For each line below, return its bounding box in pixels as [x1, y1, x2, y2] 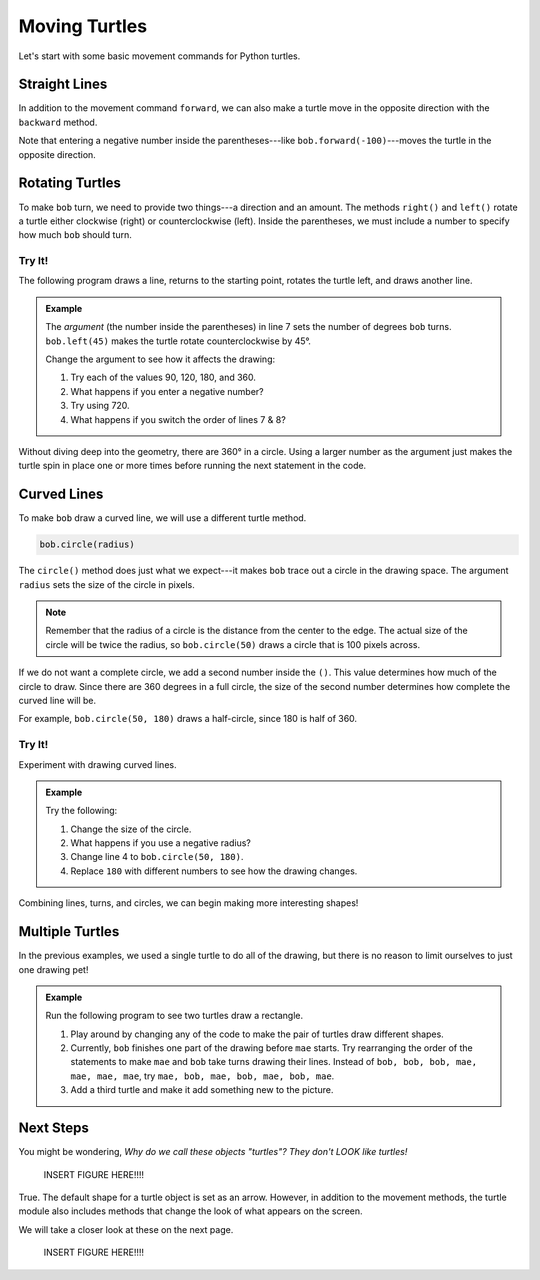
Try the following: [45, 805, 118, 817]
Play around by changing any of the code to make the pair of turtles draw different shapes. [70, 1028, 444, 1040]
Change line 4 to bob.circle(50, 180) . [70, 851, 244, 863]
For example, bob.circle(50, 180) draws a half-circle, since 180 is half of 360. [18, 713, 358, 725]
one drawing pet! [18, 963, 89, 975]
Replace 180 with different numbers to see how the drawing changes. [70, 865, 358, 877]
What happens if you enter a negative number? [70, 385, 264, 397]
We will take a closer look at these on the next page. [18, 1223, 234, 1235]
